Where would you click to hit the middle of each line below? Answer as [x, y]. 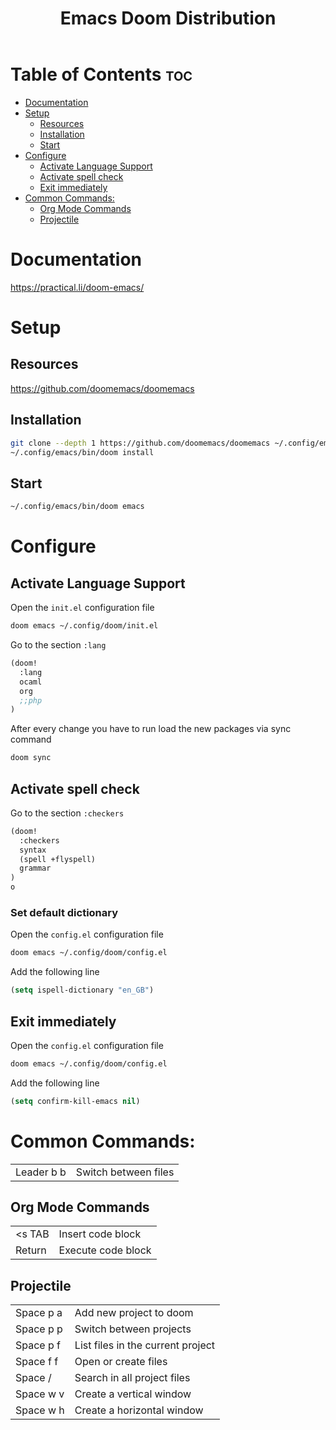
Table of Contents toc [101, 74]
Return [31, 1250]
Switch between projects [133, 1329]
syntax [33, 850]
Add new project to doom [134, 1313]
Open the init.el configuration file [82, 608]
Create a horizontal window [139, 1410]
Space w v [40, 1394]
